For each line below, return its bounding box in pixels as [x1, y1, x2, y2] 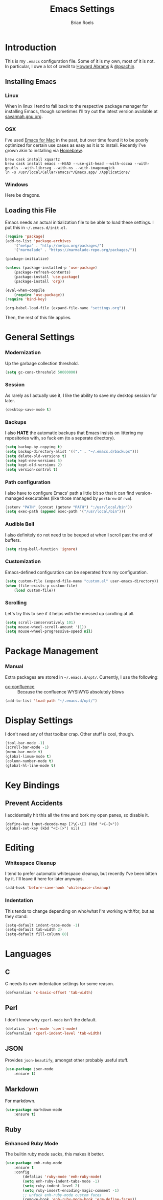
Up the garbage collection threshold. [5, 360, 79, 366]
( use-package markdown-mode [5, 1107, 63, 1112]
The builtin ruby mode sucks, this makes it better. [5, 1151, 104, 1157]
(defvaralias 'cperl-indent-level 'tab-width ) [5, 1031, 102, 1036]
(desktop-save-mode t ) [5, 407, 51, 412]
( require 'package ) [5, 234, 45, 239]
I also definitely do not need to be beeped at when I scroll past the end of [5, 532, 153, 538]
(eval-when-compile [5, 288, 45, 293]
